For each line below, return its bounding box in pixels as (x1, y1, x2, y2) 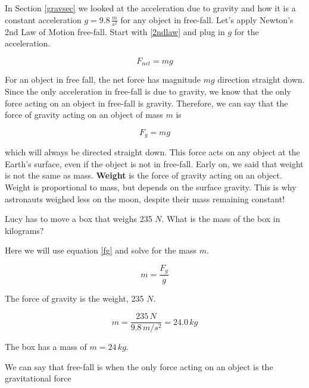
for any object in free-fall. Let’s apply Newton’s (120, 13, 294, 26)
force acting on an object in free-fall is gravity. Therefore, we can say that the (5, 96, 288, 109)
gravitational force (5, 372, 71, 384)
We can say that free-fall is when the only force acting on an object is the (5, 360, 273, 373)
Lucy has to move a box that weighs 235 (5, 212, 152, 225)
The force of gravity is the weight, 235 (5, 292, 144, 305)
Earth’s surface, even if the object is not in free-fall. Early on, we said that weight (5, 157, 304, 170)
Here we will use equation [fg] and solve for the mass (5, 244, 196, 256)
